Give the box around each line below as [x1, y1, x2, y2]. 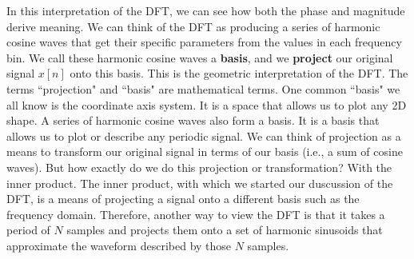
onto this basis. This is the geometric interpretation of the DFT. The [70, 65, 408, 82]
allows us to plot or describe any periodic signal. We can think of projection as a [6, 127, 401, 144]
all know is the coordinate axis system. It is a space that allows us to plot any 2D [6, 96, 407, 113]
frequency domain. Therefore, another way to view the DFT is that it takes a [6, 205, 385, 222]
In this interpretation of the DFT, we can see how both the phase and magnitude [6, 2, 405, 18]
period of [6, 221, 50, 238]
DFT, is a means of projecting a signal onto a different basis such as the [6, 190, 360, 207]
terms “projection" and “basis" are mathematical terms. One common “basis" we [6, 80, 400, 97]
